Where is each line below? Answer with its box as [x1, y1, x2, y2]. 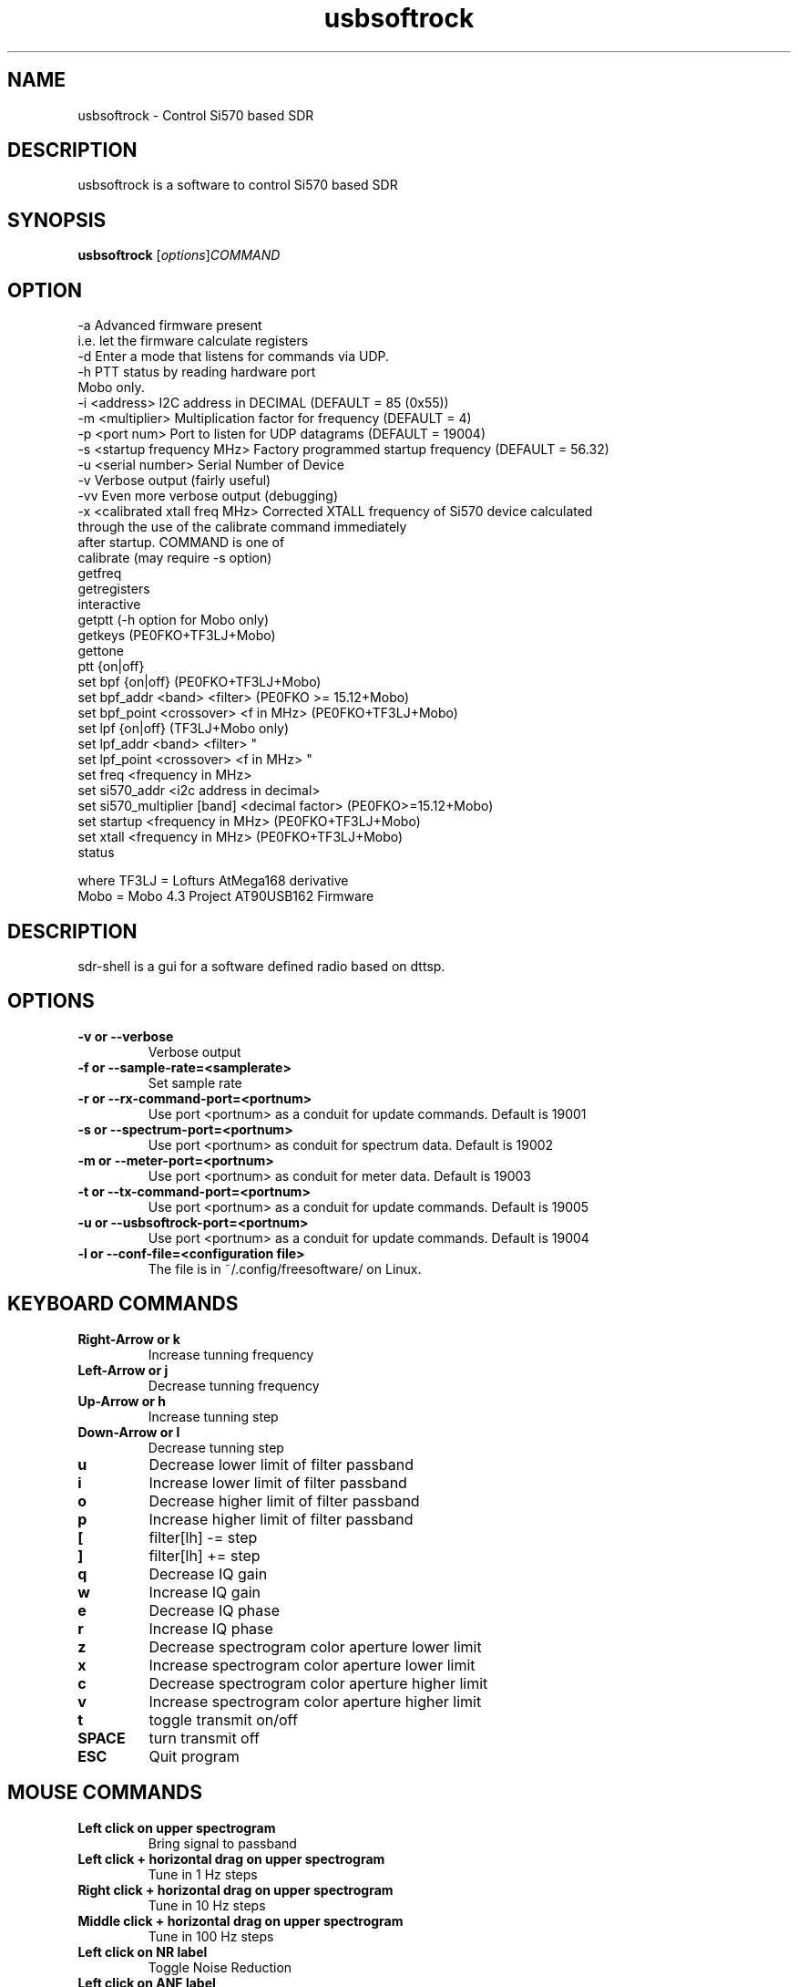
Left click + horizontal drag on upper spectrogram [77, 1850, 385, 1867]
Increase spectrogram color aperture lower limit [148, 1655, 476, 1674]
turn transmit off [148, 1728, 260, 1747]
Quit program [148, 1746, 240, 1765]
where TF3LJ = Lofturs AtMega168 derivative [77, 873, 349, 889]
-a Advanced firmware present [77, 317, 262, 334]
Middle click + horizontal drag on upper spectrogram [77, 1912, 404, 1929]
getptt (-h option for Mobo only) [77, 612, 270, 628]
